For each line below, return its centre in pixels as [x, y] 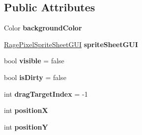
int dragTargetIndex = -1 [46, 94]
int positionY [26, 126]
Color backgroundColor [43, 28]
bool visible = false [34, 61]
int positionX [26, 110]
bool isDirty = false [35, 77]
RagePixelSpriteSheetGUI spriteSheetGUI [71, 44]
